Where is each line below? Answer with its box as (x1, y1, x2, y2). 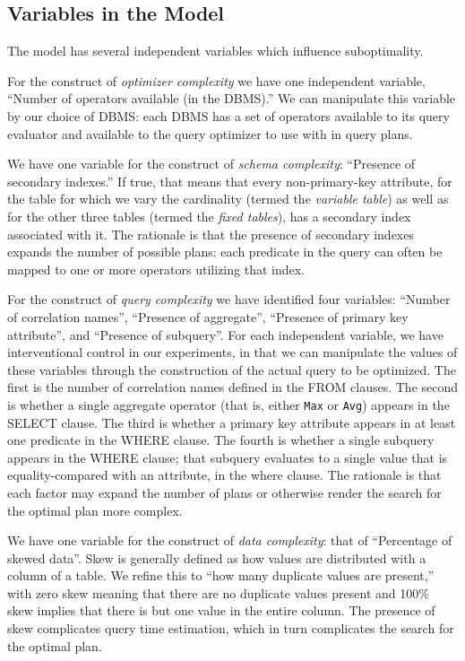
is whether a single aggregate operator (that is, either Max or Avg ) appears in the (7, 395, 450, 413)
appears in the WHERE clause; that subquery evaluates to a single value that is (7, 448, 448, 466)
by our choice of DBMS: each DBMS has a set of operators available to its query (7, 106, 450, 125)
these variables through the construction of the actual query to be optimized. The (7, 360, 456, 378)
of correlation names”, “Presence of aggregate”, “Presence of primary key (7, 307, 409, 326)
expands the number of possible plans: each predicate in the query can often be (7, 242, 443, 261)
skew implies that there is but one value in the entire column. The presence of (7, 601, 435, 620)
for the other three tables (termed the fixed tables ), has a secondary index (7, 206, 411, 225)
